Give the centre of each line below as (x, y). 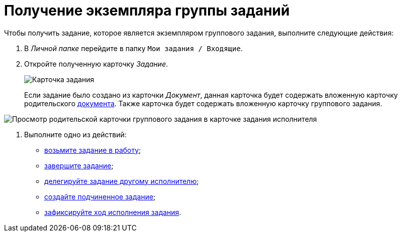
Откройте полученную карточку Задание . (96, 64)
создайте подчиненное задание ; (100, 196)
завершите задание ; (79, 165)
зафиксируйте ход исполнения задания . (113, 212)
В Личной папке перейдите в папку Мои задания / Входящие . (133, 48)
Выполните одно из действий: (75, 134)
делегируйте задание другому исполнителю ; (122, 181)
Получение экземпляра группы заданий (147, 11)
